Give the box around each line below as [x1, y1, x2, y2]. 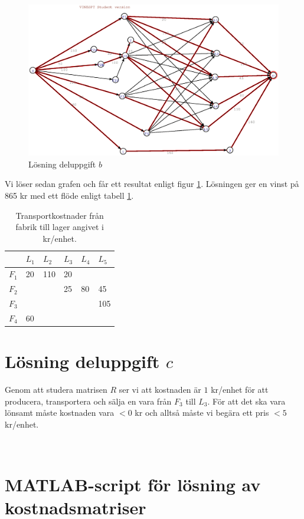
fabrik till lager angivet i [15, 221, 104, 233]
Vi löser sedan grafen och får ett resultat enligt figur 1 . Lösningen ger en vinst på [5, 178, 299, 190]
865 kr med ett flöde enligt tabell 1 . [5, 189, 134, 202]
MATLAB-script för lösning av [5, 472, 261, 497]
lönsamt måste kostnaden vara [5, 406, 115, 419]
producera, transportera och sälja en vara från [5, 395, 172, 407]
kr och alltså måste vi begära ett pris [135, 406, 269, 419]
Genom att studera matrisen [5, 383, 107, 396]
